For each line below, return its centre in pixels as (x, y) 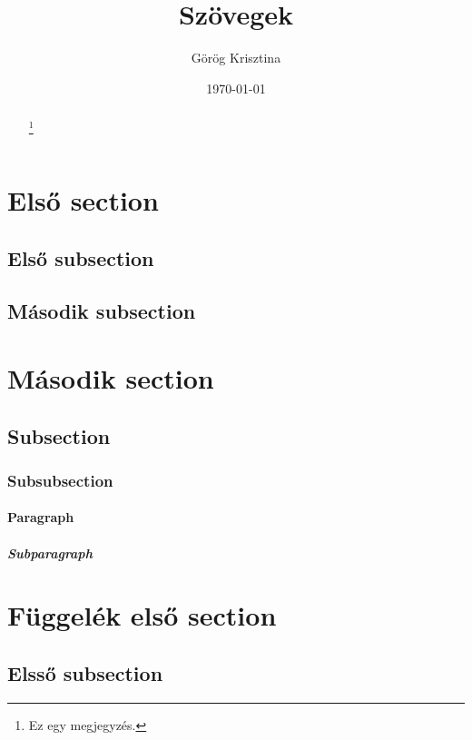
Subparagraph (50, 553)
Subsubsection (60, 480)
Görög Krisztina (236, 58)
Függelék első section (142, 615)
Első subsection (81, 257)
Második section (111, 377)
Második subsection (102, 311)
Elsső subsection (85, 672)
